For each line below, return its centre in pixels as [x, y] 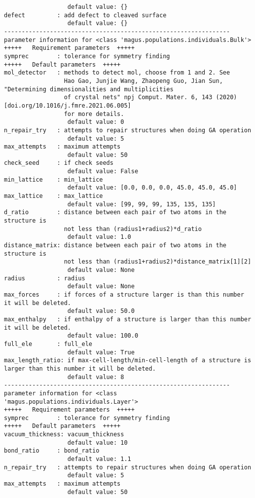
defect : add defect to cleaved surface [85, 15]
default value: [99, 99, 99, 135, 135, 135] [142, 204]
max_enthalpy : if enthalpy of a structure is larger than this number [128, 319]
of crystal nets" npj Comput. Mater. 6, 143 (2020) [150, 97]
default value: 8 [96, 377]
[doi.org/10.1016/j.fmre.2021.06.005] [68, 105]
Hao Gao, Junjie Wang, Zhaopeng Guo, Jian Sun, [143, 81]
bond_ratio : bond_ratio [52, 451]
